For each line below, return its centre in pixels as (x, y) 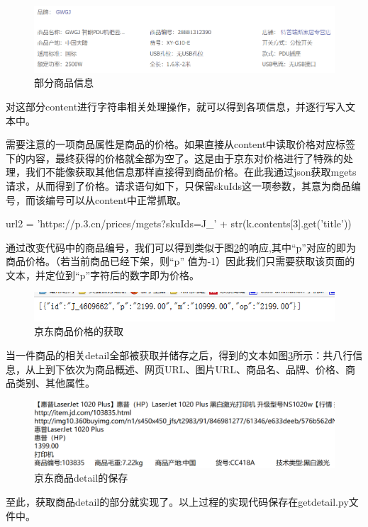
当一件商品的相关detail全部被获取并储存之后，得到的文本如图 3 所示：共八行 (179, 355)
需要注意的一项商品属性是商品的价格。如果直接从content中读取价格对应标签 (181, 144)
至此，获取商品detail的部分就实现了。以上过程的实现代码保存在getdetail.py (177, 501)
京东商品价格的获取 (79, 331)
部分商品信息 (64, 83)
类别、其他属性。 (55, 383)
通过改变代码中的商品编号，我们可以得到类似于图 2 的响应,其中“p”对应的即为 (181, 247)
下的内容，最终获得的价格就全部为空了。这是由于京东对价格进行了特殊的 (174, 158)
